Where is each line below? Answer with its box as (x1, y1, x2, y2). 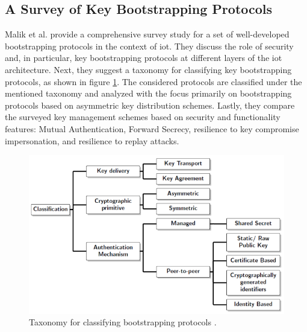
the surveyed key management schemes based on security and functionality (5, 110, 281, 123)
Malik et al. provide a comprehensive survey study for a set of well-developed (5, 28, 290, 40)
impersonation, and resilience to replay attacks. (5, 134, 179, 147)
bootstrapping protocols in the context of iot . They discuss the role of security (5, 39, 294, 52)
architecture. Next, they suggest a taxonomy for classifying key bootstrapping (5, 63, 292, 75)
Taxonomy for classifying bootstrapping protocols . (29, 316, 217, 328)
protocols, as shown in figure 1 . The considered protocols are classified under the (5, 75, 302, 88)
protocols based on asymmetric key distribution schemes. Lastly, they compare (5, 98, 295, 111)
